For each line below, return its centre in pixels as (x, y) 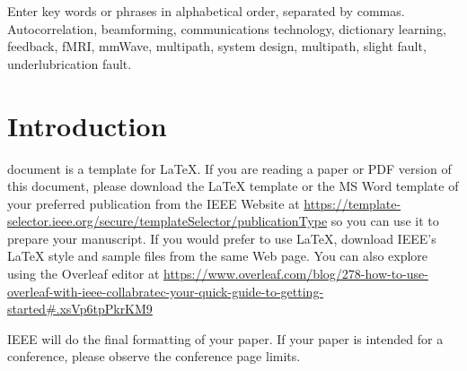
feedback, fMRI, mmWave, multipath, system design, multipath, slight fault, (217, 46)
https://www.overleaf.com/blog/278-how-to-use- (296, 274)
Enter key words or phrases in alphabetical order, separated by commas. (206, 11)
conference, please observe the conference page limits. (154, 356)
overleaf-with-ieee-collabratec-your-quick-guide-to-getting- (166, 291)
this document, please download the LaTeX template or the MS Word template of (233, 186)
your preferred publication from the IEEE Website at (154, 203)
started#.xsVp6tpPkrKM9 (80, 309)
